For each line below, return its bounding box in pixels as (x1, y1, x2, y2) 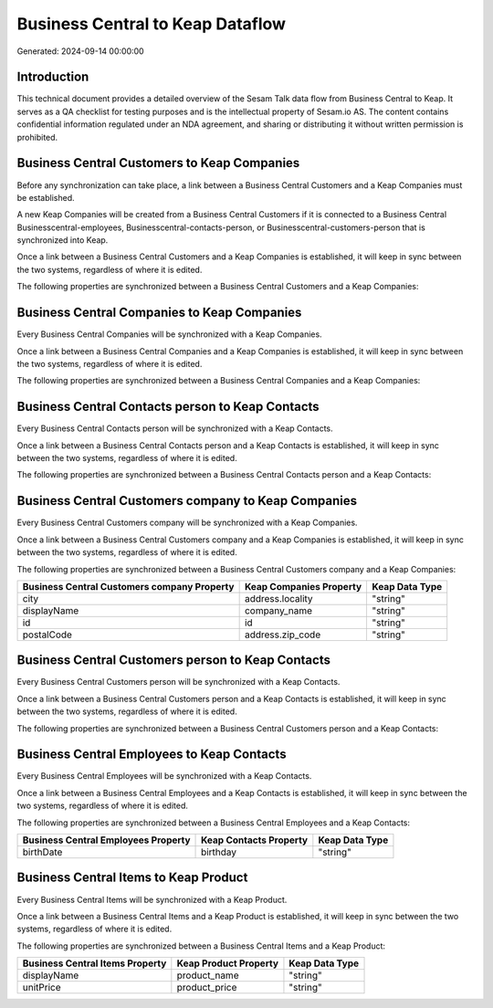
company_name (244, 604, 313, 616)
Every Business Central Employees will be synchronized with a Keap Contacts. (16, 771, 312, 782)
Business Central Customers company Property (22, 580, 235, 593)
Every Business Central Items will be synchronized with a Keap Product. (16, 894, 288, 905)
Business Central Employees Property (22, 834, 191, 846)
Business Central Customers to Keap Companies (16, 155, 300, 171)
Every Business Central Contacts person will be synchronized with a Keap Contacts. (16, 423, 333, 434)
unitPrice (22, 982, 61, 994)
